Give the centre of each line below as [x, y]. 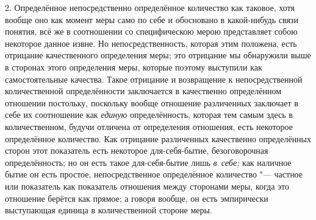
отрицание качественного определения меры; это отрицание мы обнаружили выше [158, 55]
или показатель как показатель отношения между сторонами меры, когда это [147, 186]
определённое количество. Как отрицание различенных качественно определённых [158, 138]
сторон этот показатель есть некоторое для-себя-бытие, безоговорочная [137, 150]
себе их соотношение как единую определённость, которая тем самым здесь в [149, 115]
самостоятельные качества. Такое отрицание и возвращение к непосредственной [154, 79]
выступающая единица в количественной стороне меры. [109, 210]
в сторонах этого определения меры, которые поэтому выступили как [134, 67]
